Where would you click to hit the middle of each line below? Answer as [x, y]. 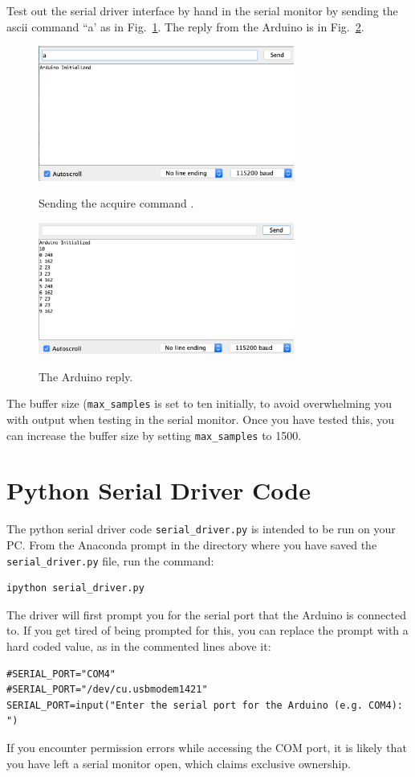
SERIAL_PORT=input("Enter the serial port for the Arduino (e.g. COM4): [205, 705]
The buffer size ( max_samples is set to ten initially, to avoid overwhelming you [199, 403]
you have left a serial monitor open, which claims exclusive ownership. [179, 763]
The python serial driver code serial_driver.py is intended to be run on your [201, 529]
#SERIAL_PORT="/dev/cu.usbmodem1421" [107, 690]
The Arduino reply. [86, 376]
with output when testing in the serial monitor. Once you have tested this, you [200, 419]
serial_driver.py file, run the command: [110, 560]
